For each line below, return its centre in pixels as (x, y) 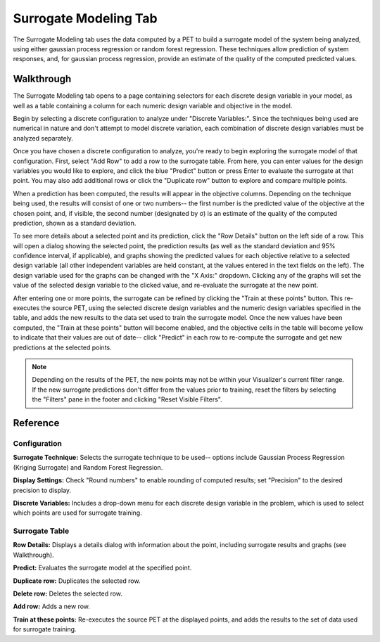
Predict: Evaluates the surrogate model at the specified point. (102, 568)
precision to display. (42, 490)
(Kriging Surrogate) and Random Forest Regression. (88, 467)
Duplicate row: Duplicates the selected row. (77, 581)
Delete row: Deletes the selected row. (68, 593)
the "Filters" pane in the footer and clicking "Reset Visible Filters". (127, 399)
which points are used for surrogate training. (77, 513)
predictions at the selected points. (62, 347)
